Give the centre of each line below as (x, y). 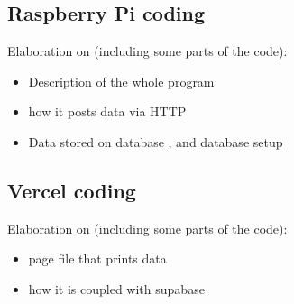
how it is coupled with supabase (116, 288)
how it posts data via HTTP (107, 111)
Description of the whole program (121, 81)
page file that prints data (97, 258)
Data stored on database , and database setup (156, 141)
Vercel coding (72, 190)
